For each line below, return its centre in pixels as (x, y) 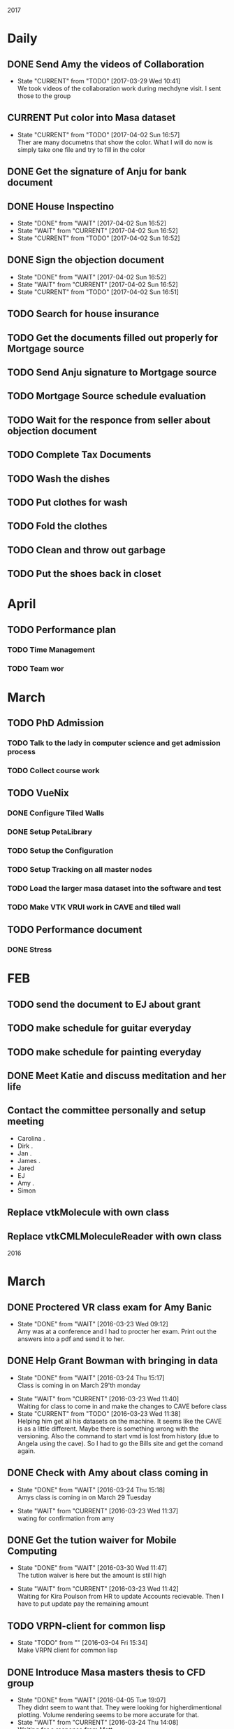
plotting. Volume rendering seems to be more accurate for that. (108, 1715)
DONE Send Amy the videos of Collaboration (106, 64)
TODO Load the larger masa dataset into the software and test (114, 888)
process (22, 752)
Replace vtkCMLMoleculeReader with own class (115, 1236)
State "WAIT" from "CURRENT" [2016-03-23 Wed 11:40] (98, 1398)
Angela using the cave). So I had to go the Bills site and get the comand (120, 1443)
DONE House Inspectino (61, 206)
